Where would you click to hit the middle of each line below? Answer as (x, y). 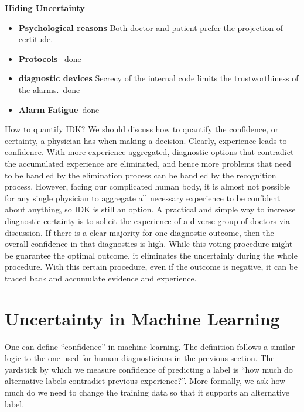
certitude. (36, 39)
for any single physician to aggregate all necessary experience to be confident (143, 198)
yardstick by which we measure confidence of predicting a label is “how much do (149, 369)
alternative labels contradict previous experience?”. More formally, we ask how (145, 381)
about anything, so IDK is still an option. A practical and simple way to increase (150, 209)
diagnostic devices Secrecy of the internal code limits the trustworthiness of (158, 78)
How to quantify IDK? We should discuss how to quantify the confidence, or (142, 129)
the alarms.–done (49, 89)
